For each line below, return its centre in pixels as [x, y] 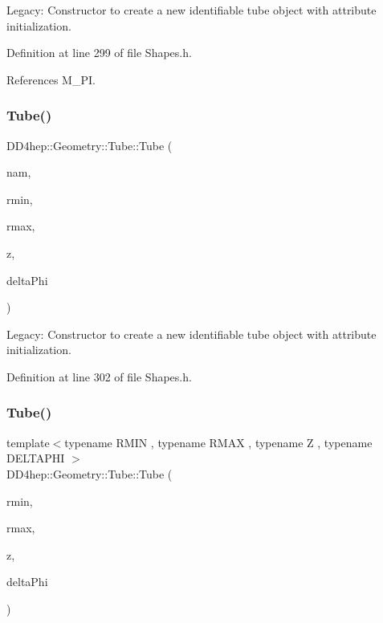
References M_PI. [51, 79]
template [28, 442]
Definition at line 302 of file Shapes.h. [99, 376]
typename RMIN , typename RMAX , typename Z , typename [218, 442]
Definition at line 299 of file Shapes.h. [99, 53]
